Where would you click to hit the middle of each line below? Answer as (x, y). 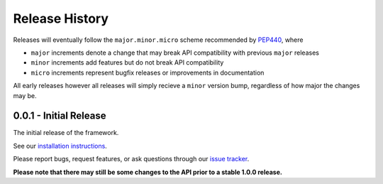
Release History (61, 18)
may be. (25, 95)
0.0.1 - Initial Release (60, 116)
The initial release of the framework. (66, 133)
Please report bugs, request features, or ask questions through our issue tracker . (131, 159)
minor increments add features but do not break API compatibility (127, 63)
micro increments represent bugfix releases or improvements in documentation (148, 72)
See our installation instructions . (60, 146)
